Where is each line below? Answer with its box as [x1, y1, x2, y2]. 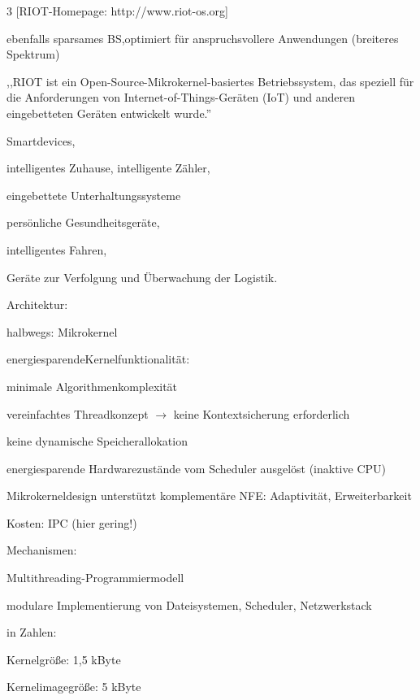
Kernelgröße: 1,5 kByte [6, 650, 121, 667]
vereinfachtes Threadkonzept [6, 405, 149, 422]
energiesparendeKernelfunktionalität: [6, 350, 190, 367]
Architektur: [6, 296, 68, 313]
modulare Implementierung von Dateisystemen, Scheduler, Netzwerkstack [6, 596, 372, 613]
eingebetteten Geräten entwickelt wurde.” [6, 104, 212, 121]
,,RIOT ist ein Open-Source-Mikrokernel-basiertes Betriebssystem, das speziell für [6, 72, 414, 89]
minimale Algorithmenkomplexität [6, 377, 178, 394]
